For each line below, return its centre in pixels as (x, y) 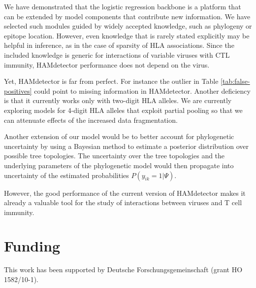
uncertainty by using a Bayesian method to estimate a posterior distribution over (126, 146)
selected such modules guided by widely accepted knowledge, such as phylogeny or (128, 26)
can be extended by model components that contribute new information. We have (127, 16)
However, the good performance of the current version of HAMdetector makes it (125, 193)
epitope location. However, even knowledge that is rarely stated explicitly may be (127, 35)
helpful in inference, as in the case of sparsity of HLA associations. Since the (119, 45)
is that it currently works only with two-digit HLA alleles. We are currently (118, 100)
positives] (18, 90)
